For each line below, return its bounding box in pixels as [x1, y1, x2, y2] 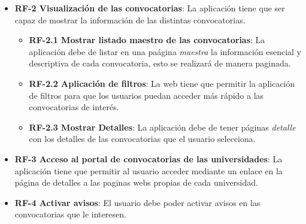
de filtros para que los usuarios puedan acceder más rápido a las [29, 89, 264, 101]
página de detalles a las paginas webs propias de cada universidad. [14, 176, 258, 189]
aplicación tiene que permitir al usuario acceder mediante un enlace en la [14, 164, 283, 177]
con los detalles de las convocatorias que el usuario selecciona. [29, 132, 256, 145]
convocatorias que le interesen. [14, 208, 126, 220]
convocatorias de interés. [29, 101, 119, 113]
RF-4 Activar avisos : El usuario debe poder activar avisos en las [14, 196, 260, 208]
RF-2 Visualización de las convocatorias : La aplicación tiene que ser [14, 2, 285, 14]
